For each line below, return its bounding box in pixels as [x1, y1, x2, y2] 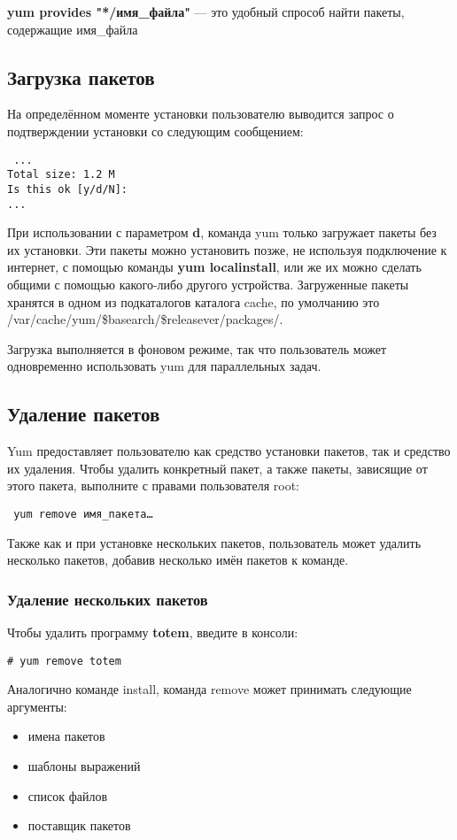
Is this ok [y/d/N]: [7, 182, 128, 196]
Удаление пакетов [7, 400, 160, 428]
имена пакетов [27, 727, 105, 745]
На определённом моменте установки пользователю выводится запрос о [7, 104, 394, 123]
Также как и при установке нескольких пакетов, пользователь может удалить [7, 533, 422, 551]
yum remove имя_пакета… [13, 507, 153, 520]
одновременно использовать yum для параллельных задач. [7, 357, 321, 375]
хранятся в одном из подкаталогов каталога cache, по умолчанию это [7, 292, 380, 311]
